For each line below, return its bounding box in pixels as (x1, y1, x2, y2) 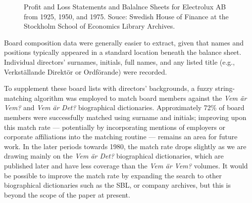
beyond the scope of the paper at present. (4, 189, 130, 200)
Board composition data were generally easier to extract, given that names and (4, 37, 244, 47)
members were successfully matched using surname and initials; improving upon (4, 112, 247, 122)
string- (215, 83, 235, 93)
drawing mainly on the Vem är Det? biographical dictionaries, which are (4, 151, 224, 161)
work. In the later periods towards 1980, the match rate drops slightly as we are (4, 141, 247, 151)
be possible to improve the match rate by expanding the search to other (4, 170, 222, 180)
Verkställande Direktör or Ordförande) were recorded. (4, 66, 167, 77)
